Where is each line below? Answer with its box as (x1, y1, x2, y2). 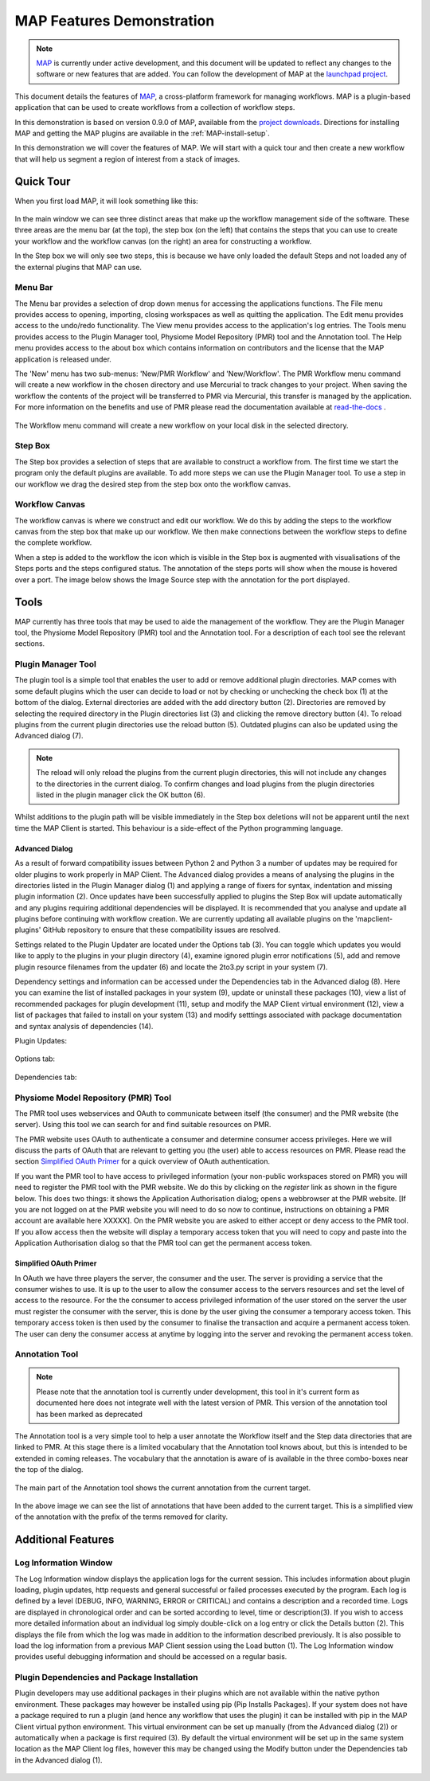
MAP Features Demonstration (14, 12, 215, 29)
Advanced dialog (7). (14, 731, 84, 741)
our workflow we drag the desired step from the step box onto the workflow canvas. (14, 479, 291, 489)
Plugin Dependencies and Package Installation (14, 1672, 198, 1683)
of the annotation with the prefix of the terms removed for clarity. (14, 1512, 229, 1521)
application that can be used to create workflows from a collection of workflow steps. (14, 103, 295, 112)
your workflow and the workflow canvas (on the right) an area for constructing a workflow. (14, 236, 312, 246)
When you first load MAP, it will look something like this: (14, 196, 198, 205)
